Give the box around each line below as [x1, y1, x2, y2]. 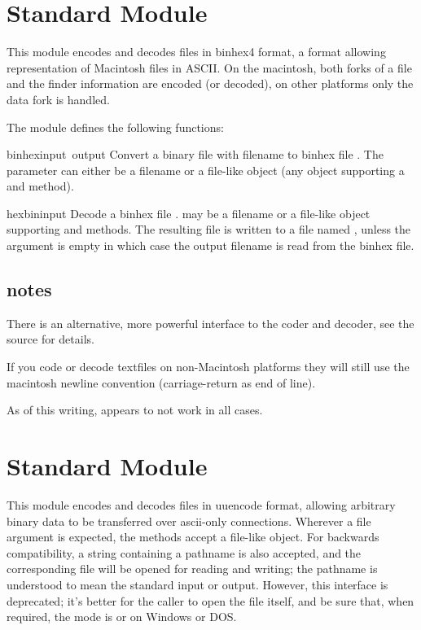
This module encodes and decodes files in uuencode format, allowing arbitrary [7, 496, 396, 513]
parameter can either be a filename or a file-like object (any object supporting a [7, 161, 405, 178]
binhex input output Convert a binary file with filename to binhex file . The [7, 146, 384, 163]
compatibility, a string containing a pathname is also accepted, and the [7, 544, 362, 561]
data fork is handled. [7, 90, 110, 107]
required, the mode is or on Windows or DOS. [7, 608, 237, 625]
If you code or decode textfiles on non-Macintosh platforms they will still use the [7, 358, 410, 375]
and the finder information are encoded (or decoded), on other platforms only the [7, 75, 414, 92]
